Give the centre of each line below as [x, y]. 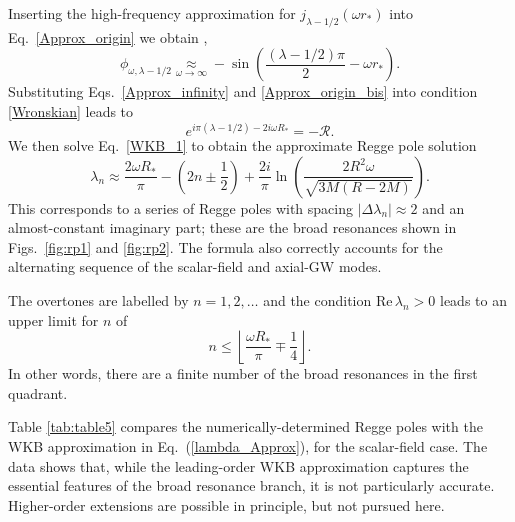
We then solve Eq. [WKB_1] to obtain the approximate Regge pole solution [242, 145]
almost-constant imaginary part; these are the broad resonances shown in [232, 227]
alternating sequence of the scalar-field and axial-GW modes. [195, 266]
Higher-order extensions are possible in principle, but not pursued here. [226, 504]
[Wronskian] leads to [71, 110]
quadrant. [38, 392]
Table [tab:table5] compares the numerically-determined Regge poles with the [245, 426]
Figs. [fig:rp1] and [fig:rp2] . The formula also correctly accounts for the [225, 246]
